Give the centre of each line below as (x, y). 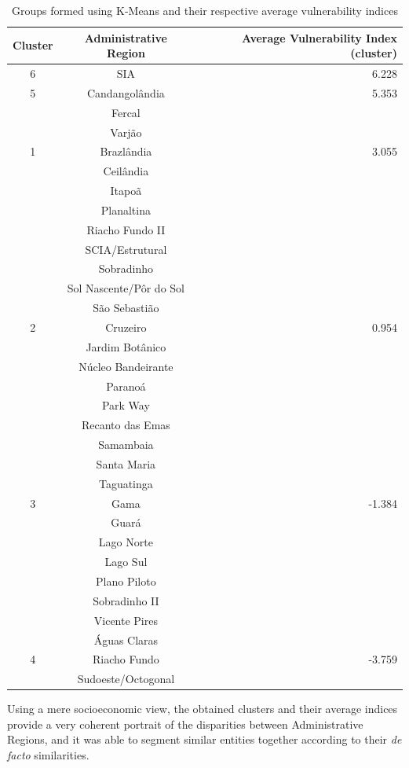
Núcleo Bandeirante (126, 366)
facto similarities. (48, 755)
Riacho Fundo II (126, 229)
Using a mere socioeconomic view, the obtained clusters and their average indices (203, 709)
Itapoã (126, 191)
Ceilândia (126, 171)
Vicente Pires (126, 620)
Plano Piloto (126, 581)
